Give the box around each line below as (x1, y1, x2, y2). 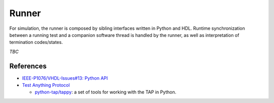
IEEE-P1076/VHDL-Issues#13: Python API (22, 75, 108, 81)
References (9, 62, 47, 70)
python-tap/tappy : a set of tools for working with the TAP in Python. (35, 89, 177, 95)
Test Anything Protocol (22, 82, 70, 88)
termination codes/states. (9, 39, 63, 45)
